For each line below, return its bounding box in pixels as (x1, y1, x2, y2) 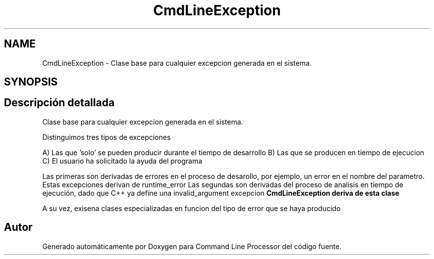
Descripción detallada (4, 96, 115, 109)
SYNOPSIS (4, 76, 58, 88)
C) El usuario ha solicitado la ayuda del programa (42, 156, 203, 165)
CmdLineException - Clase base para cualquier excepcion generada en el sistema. (42, 58, 312, 67)
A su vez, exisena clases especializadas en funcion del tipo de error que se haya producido (42, 204, 341, 213)
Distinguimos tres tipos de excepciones (42, 132, 171, 141)
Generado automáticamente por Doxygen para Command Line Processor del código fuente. (42, 242, 342, 251)
